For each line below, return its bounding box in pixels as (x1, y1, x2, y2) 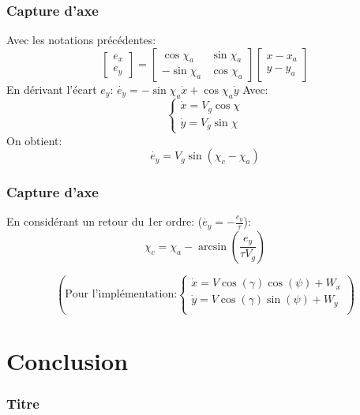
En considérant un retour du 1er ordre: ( (6, 213, 203, 230)
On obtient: (6, 132, 62, 148)
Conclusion (6, 345, 129, 377)
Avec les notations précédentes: (6, 32, 156, 48)
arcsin (198, 241, 227, 252)
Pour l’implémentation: (65, 289, 178, 301)
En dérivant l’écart (6, 80, 97, 97)
